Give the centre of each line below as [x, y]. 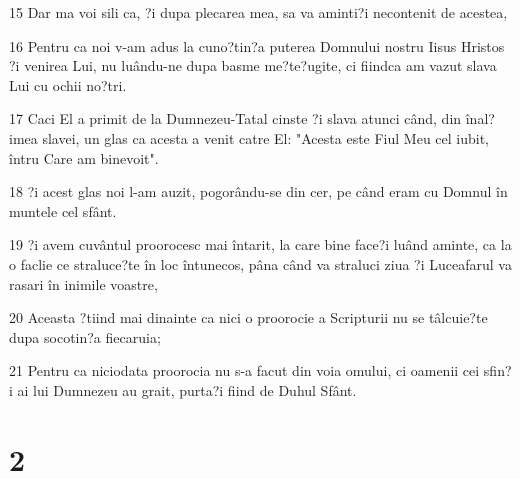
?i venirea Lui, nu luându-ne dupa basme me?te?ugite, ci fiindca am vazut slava [253, 65]
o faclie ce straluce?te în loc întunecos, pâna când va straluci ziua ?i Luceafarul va [260, 263]
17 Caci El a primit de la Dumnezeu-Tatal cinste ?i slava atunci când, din [235, 118]
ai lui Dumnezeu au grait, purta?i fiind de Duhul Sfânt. [187, 389]
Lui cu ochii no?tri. [68, 84]
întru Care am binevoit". [84, 157]
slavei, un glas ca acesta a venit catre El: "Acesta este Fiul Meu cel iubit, [266, 137]
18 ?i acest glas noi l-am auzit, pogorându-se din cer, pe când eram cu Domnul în [258, 191]
